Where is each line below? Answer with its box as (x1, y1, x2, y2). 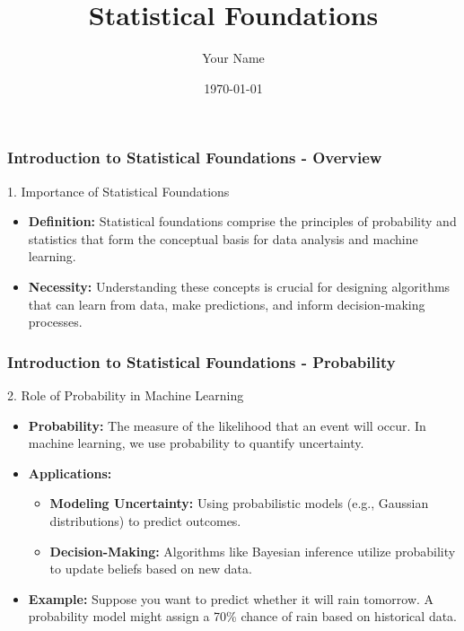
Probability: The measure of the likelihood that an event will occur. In (28, 416, 426, 434)
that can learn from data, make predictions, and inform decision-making (28, 294, 425, 313)
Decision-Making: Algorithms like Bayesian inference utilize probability (49, 541, 456, 560)
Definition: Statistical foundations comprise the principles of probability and (28, 212, 457, 231)
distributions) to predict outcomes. (49, 511, 241, 530)
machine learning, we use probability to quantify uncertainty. (28, 434, 364, 452)
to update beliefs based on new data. (49, 559, 252, 578)
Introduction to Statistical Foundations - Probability (7, 350, 396, 372)
